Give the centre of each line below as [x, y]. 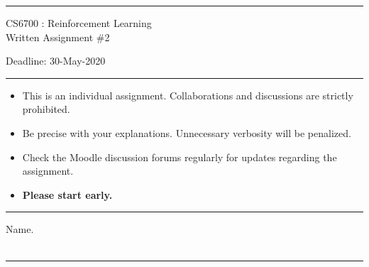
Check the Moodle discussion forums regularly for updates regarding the [180, 157]
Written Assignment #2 [58, 37]
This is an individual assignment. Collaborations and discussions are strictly [188, 95]
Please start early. [67, 194]
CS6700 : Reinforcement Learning [79, 23]
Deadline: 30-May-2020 [56, 61]
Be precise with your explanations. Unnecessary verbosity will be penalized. [187, 132]
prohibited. [46, 109]
